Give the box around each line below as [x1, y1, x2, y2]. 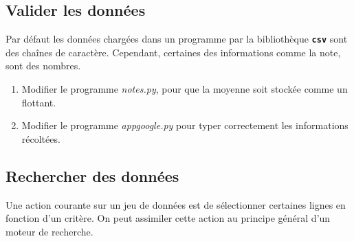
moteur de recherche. [5, 224, 93, 238]
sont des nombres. [5, 58, 81, 73]
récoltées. [21, 131, 60, 146]
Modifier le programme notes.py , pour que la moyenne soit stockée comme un [21, 82, 348, 96]
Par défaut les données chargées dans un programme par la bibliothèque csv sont [5, 32, 348, 46]
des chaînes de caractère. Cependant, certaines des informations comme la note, [5, 45, 341, 59]
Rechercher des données [5, 165, 179, 186]
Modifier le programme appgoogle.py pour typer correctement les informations [21, 118, 349, 133]
